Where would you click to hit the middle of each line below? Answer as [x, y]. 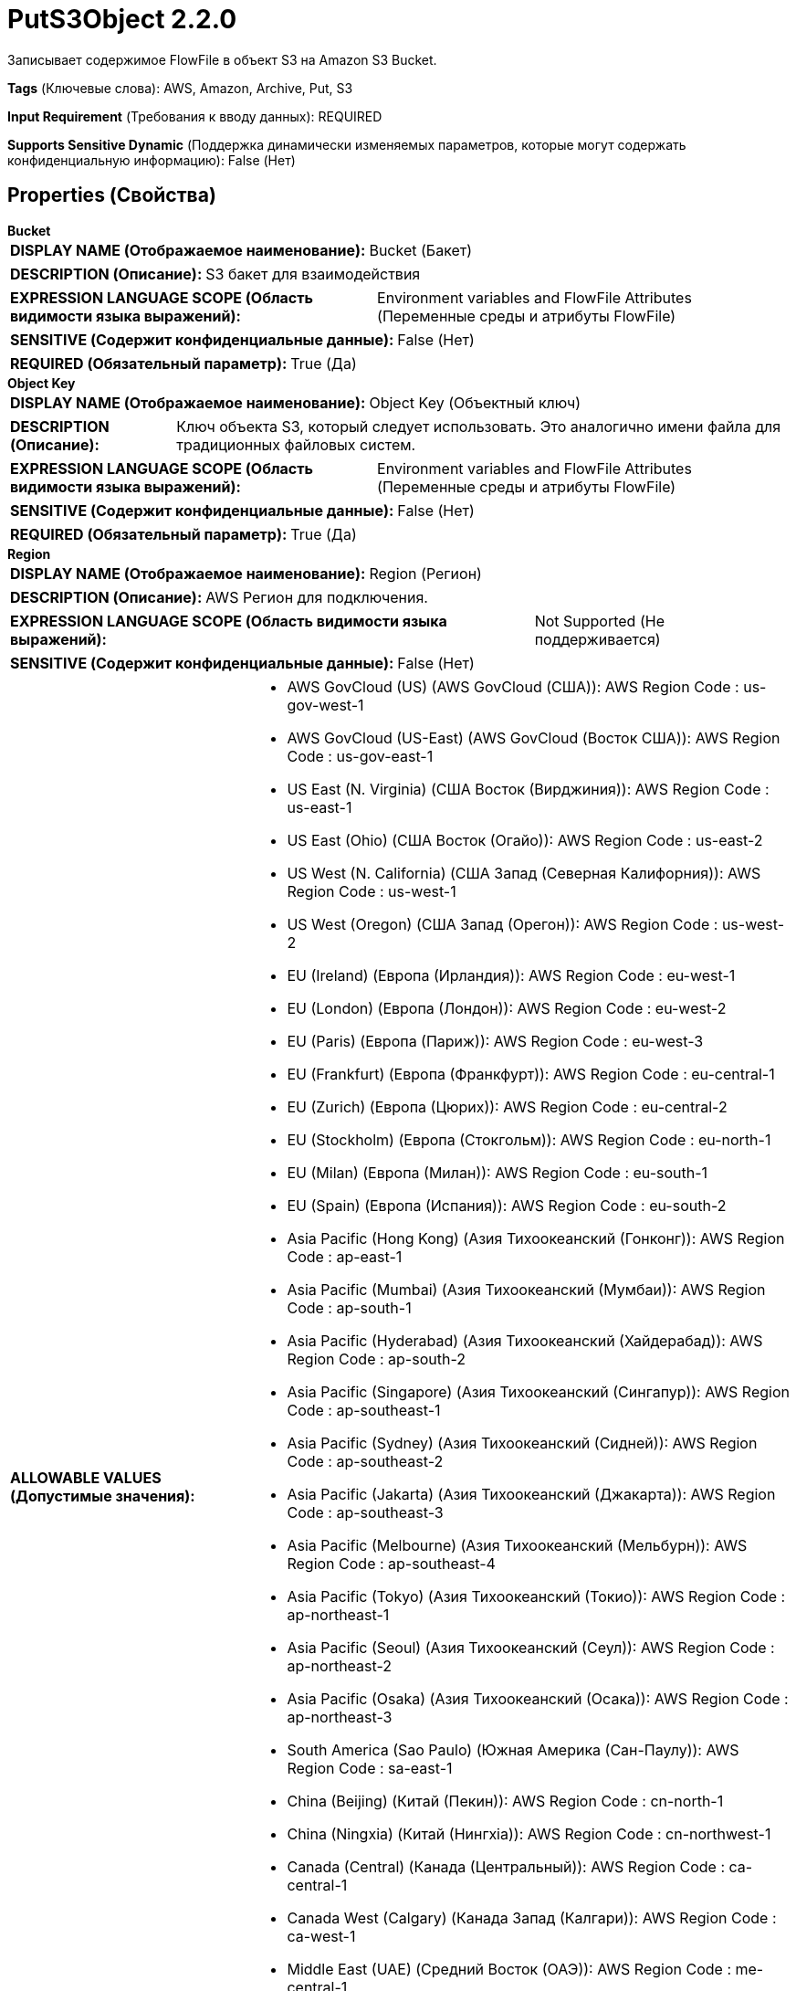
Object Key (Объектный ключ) [475, 402]
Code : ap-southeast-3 [365, 1512]
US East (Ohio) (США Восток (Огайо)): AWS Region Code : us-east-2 [525, 840]
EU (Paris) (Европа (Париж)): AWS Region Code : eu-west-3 [495, 1041]
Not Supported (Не [599, 621]
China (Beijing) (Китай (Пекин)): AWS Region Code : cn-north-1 [505, 1801]
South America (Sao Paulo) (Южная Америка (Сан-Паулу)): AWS [513, 1749]
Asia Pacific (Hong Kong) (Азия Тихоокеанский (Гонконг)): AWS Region [536, 1238]
